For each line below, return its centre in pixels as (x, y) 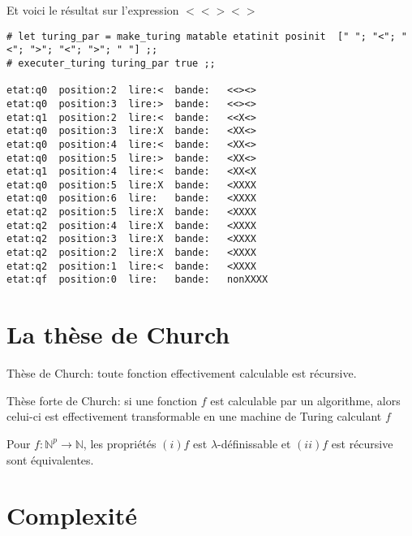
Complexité (72, 515)
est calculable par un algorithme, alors (305, 400)
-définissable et (254, 443)
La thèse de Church (118, 334)
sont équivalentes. (50, 459)
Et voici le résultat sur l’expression (93, 10)
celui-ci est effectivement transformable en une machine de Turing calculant (194, 416)
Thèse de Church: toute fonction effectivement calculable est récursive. (182, 373)
